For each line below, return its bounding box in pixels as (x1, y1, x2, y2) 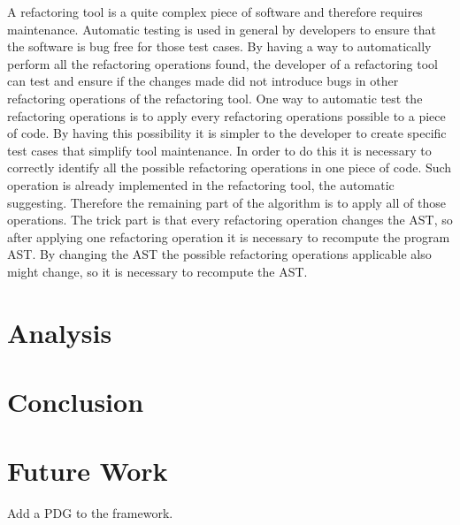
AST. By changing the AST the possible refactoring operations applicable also (7, 245, 432, 263)
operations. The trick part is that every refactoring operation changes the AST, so (7, 210, 453, 229)
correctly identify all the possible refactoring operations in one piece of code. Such (7, 158, 452, 177)
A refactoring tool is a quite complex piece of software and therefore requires (7, 3, 423, 20)
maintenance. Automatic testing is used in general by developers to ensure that (7, 19, 437, 38)
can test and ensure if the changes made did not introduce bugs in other (7, 72, 399, 90)
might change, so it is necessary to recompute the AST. (7, 262, 308, 280)
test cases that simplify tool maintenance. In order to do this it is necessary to (7, 141, 432, 159)
